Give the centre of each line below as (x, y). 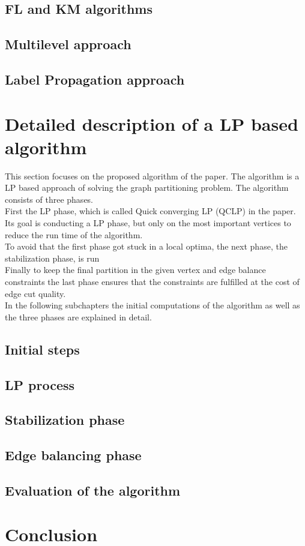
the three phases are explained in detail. (78, 316)
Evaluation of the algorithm (93, 490)
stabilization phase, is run (52, 258)
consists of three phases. (49, 199)
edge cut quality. (35, 293)
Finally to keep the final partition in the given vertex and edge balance (135, 270)
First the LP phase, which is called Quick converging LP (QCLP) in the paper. (150, 211)
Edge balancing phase (73, 455)
